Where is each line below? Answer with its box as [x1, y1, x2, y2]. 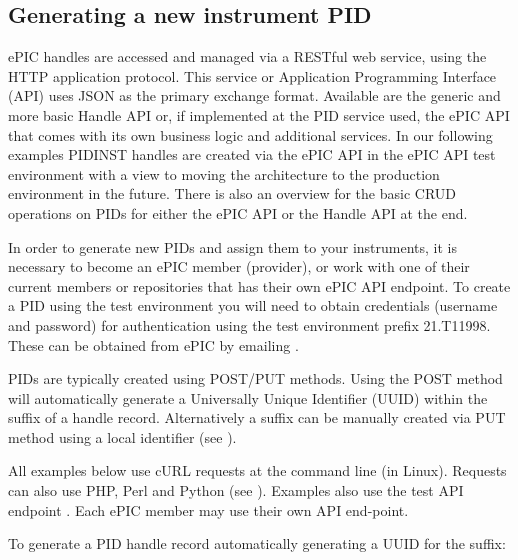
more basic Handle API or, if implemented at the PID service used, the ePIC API [8, 104, 510, 125]
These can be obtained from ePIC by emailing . [8, 334, 299, 355]
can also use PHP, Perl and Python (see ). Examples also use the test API [8, 480, 464, 501]
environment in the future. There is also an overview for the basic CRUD [8, 183, 457, 204]
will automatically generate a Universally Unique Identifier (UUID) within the [8, 387, 488, 408]
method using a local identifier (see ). [8, 426, 237, 447]
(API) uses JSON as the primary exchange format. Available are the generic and [8, 85, 501, 106]
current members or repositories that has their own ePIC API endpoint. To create [8, 275, 511, 296]
